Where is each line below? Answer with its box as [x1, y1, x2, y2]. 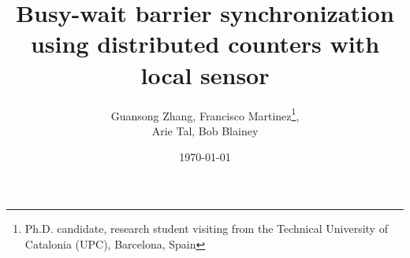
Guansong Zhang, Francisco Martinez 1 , [110, 105, 300, 123]
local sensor [140, 58, 270, 90]
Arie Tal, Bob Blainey [151, 122, 259, 138]
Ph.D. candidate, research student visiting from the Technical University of [24, 219, 388, 236]
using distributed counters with [30, 28, 380, 60]
